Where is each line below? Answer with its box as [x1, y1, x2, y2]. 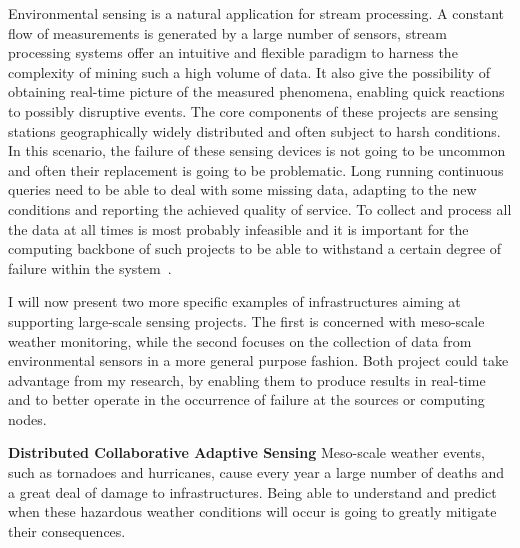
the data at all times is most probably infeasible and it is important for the [8, 218, 469, 239]
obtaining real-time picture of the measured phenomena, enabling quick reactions [8, 81, 505, 102]
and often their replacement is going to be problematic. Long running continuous [8, 159, 504, 180]
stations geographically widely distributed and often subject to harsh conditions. [8, 120, 501, 141]
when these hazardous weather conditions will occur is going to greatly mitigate [8, 501, 497, 522]
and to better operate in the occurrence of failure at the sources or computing [8, 389, 485, 410]
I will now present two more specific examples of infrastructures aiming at [8, 291, 461, 312]
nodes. [8, 408, 47, 429]
